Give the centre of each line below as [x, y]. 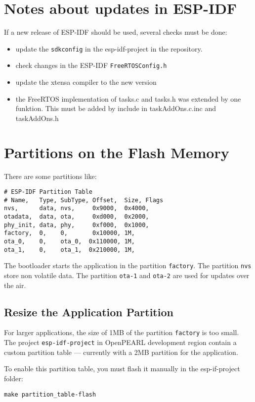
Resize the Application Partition [89, 312]
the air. [15, 285]
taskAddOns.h [37, 118]
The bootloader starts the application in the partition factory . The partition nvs [128, 265]
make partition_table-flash [50, 394]
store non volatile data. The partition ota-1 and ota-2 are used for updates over [127, 275]
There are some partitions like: [50, 176]
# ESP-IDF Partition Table [48, 192]
